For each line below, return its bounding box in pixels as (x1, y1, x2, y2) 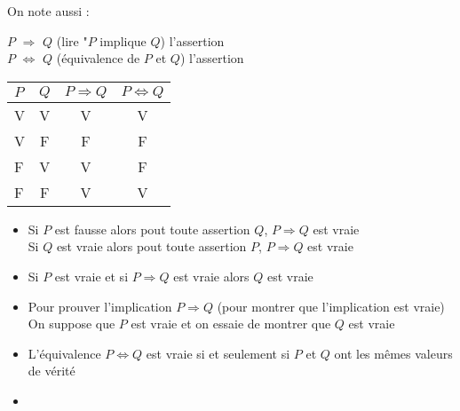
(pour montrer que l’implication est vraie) (217, 296, 445, 315)
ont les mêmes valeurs (334, 344, 453, 362)
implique (99, 31, 147, 50)
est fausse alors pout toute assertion (54, 219, 250, 238)
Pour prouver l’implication (28, 296, 172, 315)
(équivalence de (56, 49, 140, 67)
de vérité (28, 361, 75, 380)
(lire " (56, 31, 88, 50)
